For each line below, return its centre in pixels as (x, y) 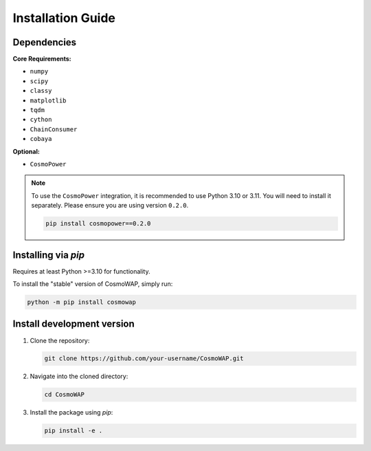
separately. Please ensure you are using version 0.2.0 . (110, 206)
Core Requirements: (42, 59)
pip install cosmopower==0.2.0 (98, 224)
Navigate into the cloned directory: (79, 376)
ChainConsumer (54, 129)
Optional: (26, 151)
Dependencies (45, 42)
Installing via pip (49, 255)
